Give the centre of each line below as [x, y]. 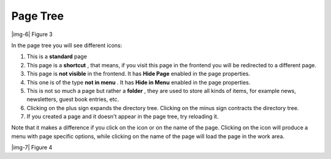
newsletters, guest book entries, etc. [73, 99]
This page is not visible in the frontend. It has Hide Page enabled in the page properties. [139, 74]
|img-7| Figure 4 [32, 147]
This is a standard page [57, 57]
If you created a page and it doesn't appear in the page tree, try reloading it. [123, 117]
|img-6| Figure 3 [32, 34]
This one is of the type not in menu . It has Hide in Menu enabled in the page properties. [139, 82]
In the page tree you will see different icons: [67, 45]
